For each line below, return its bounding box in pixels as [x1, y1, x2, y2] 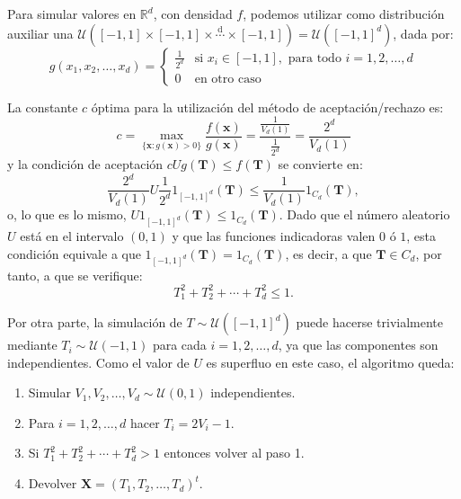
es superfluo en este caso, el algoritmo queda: [206, 352, 455, 371]
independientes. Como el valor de [7, 352, 190, 371]
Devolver [28, 474, 77, 493]
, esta [406, 227, 437, 245]
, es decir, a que [285, 244, 372, 263]
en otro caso [194, 72, 262, 85]
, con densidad [153, 4, 233, 22]
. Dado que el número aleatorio [279, 205, 450, 224]
